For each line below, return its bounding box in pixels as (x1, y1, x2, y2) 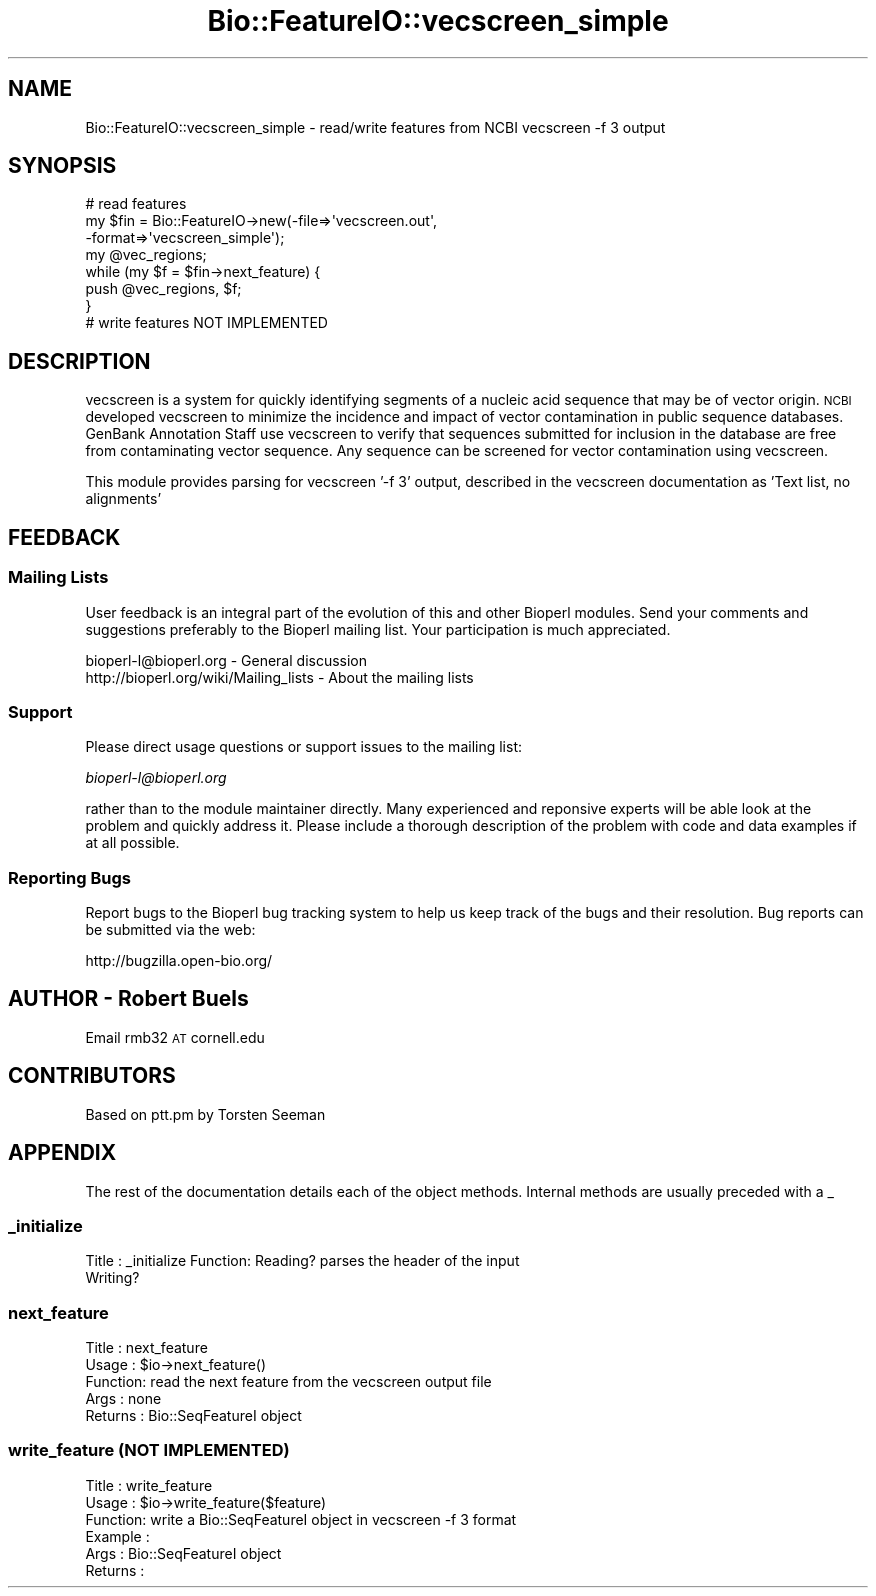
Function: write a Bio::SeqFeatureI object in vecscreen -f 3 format (85, 1510, 517, 1528)
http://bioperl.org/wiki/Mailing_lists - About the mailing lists (85, 668, 474, 686)
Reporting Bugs (8, 867, 131, 888)
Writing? (85, 1269, 140, 1287)
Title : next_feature (85, 1339, 208, 1357)
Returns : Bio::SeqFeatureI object (85, 1407, 302, 1425)
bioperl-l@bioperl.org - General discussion (85, 651, 368, 669)
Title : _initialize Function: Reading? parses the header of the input (85, 1252, 520, 1270)
